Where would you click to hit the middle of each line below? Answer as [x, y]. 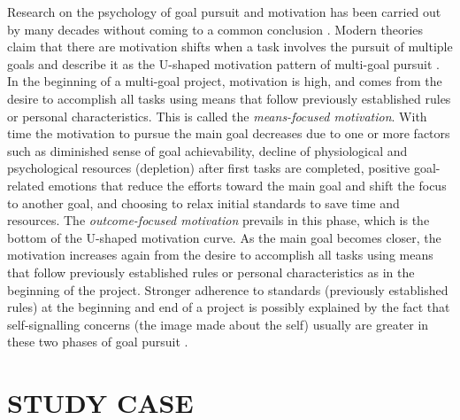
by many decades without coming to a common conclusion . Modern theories [215, 29]
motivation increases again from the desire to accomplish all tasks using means [220, 255]
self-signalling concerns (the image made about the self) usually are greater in [218, 324]
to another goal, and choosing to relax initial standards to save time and [203, 202]
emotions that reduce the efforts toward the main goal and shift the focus [247, 185]
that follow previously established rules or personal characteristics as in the [211, 272]
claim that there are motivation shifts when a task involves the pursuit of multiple [230, 47]
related [26, 185]
